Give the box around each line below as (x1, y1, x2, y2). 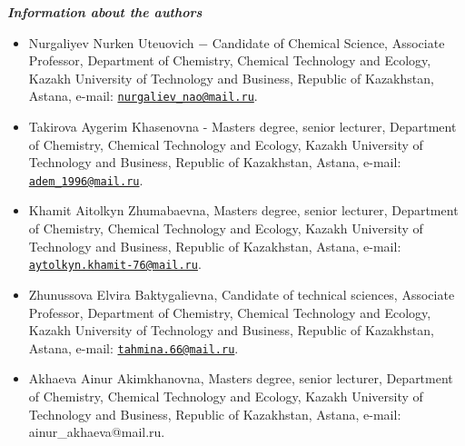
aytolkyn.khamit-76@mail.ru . (28, 254, 202, 273)
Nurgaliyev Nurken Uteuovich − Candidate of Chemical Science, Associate (28, 33, 445, 52)
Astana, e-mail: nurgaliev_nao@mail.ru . (28, 86, 258, 105)
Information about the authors (7, 3, 203, 21)
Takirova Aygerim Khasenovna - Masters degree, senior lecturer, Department (28, 117, 457, 136)
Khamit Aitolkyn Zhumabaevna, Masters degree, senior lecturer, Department (28, 201, 459, 220)
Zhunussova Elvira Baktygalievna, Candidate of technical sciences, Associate (28, 284, 455, 303)
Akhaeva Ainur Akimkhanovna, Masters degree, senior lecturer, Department (28, 369, 453, 388)
